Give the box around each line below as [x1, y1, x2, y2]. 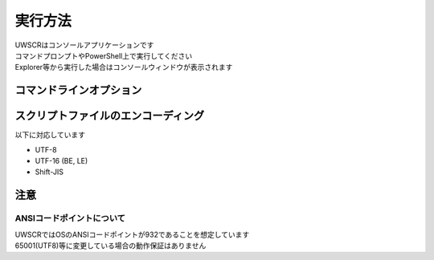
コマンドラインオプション [14, 83, 142, 97]
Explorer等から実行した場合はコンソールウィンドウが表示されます [14, 63, 233, 72]
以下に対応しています [14, 130, 86, 140]
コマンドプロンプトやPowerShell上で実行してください [14, 51, 193, 60]
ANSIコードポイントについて [14, 213, 126, 224]
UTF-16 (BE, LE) [35, 156, 88, 166]
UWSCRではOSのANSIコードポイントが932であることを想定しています [14, 230, 250, 239]
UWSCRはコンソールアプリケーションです [14, 40, 154, 50]
